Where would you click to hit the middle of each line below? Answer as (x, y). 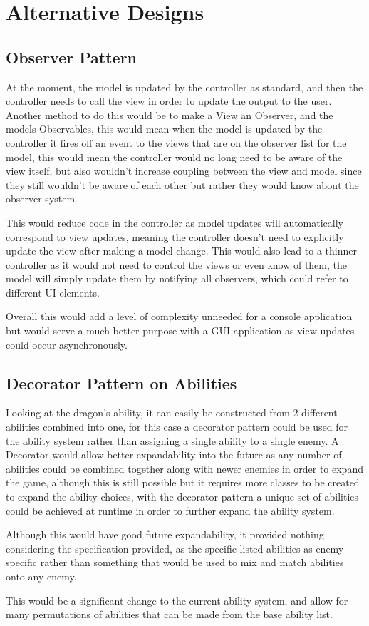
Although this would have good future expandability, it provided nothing (165, 534)
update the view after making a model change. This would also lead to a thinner (181, 251)
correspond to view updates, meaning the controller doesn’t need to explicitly (175, 236)
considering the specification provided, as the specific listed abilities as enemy (175, 548)
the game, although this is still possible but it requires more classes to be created (183, 482)
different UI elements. (53, 292)
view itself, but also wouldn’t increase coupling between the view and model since (184, 171)
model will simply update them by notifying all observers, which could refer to (177, 278)
